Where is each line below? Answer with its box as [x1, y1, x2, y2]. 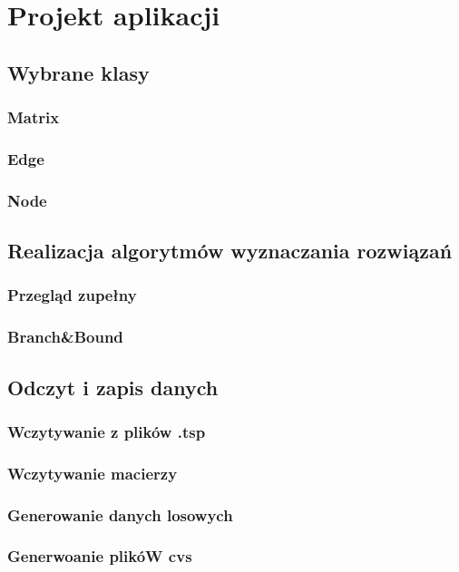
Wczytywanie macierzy [7, 461, 178, 484]
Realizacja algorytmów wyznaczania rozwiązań [7, 237, 453, 265]
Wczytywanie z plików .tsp [7, 420, 206, 442]
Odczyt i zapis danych [7, 373, 219, 401]
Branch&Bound [7, 325, 123, 348]
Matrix [7, 106, 60, 129]
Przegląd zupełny [7, 284, 137, 306]
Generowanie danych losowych [7, 503, 233, 526]
